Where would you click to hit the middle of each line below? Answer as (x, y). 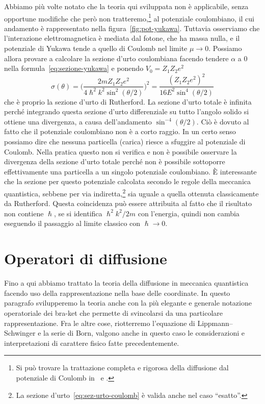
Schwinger (20, 333)
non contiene (24, 213)
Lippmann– (215, 323)
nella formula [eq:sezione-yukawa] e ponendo (74, 68)
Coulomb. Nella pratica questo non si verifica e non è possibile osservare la (121, 151)
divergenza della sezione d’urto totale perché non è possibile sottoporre (115, 161)
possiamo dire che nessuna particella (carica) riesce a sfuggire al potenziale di (125, 142)
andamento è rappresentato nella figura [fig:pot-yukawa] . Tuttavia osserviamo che (132, 28)
